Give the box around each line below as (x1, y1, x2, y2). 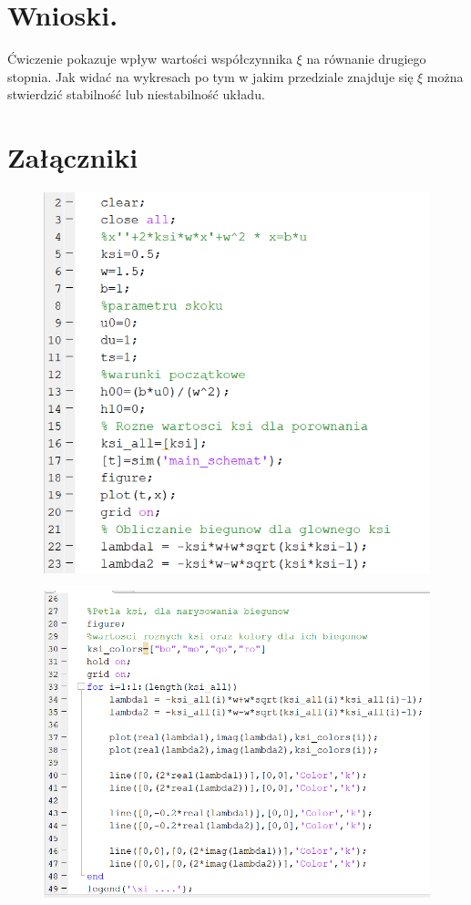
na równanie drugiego (306, 49, 426, 68)
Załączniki (7, 139, 138, 176)
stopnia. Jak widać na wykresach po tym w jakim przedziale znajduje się (7, 67, 414, 86)
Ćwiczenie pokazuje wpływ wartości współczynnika (7, 49, 292, 68)
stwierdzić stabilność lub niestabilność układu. (7, 85, 265, 104)
